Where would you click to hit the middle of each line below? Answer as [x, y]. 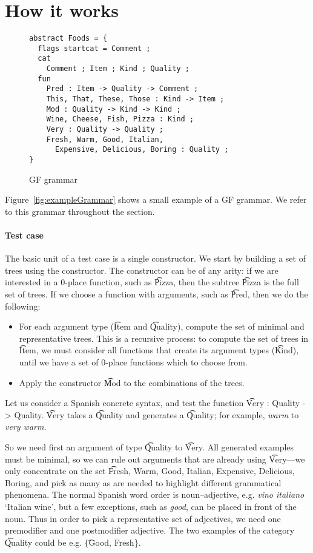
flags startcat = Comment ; [94, 48]
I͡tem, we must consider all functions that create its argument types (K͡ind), [159, 350]
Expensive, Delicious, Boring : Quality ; [142, 150]
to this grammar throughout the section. [80, 211]
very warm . [26, 426]
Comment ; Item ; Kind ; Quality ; [118, 69]
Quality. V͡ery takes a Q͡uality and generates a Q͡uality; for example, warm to [156, 414]
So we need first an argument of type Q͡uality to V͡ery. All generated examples [150, 446]
